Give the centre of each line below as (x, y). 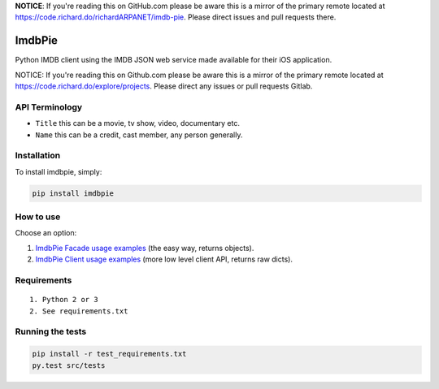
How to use (38, 217)
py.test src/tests (69, 365)
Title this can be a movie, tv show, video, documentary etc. (137, 123)
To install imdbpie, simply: (59, 171)
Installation (38, 156)
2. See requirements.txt (79, 311)
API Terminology (49, 107)
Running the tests (51, 331)
